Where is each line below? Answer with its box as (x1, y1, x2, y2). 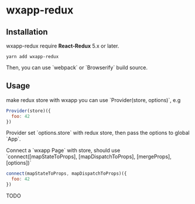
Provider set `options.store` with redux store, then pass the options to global (6, 130, 190, 137)
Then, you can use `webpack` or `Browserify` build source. (6, 64, 148, 71)
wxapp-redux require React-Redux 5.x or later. (6, 42, 119, 49)
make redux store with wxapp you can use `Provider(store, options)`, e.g (6, 96, 181, 103)
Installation (6, 27, 48, 37)
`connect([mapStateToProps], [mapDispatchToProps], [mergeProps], (6, 153, 172, 160)
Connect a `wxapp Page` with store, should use (6, 147, 121, 154)
